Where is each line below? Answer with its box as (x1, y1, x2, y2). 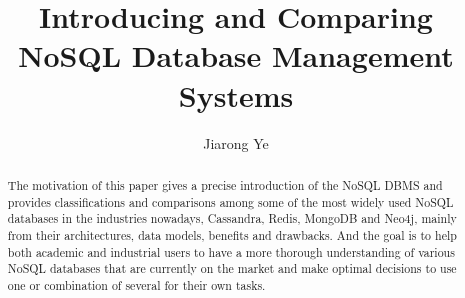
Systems (178, 74, 294, 115)
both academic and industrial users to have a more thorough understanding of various (7, 243, 455, 260)
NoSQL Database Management (18, 35, 454, 76)
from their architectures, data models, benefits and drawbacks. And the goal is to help (7, 226, 457, 243)
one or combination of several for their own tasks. (7, 276, 266, 293)
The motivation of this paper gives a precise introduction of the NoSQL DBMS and (7, 176, 443, 193)
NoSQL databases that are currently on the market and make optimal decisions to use (7, 260, 457, 277)
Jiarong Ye (203, 132, 269, 153)
